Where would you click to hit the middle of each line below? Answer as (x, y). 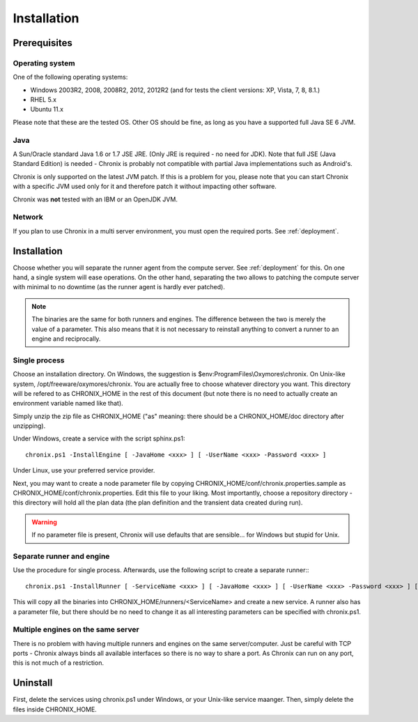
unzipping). (29, 426)
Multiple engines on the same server (76, 629)
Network (28, 217)
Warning (44, 522)
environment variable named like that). (68, 404)
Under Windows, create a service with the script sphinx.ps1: (99, 438)
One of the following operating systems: (70, 77)
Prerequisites (42, 43)
